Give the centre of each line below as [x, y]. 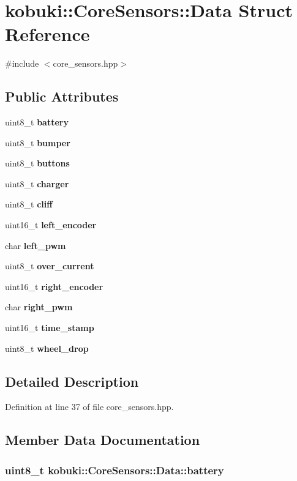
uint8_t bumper [38, 142]
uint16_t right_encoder [54, 286]
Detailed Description [72, 381]
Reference [47, 34]
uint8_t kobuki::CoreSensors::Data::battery [115, 470]
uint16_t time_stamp [50, 328]
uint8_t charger [37, 183]
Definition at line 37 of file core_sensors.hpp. [89, 407]
